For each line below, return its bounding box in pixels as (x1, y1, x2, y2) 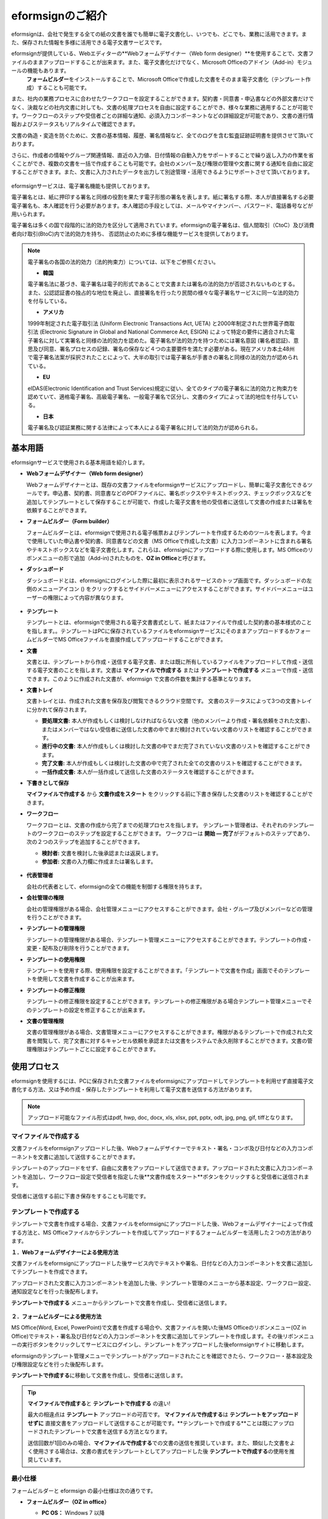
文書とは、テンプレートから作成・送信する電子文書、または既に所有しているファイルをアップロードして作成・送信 (26, 658, 313, 665)
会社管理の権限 (26, 894, 64, 902)
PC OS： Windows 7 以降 (41, 1509, 105, 1517)
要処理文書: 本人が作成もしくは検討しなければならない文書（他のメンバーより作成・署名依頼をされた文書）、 (41, 717, 314, 724)
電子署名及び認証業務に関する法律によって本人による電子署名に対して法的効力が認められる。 (27, 424, 261, 431)
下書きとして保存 (26, 779, 69, 786)
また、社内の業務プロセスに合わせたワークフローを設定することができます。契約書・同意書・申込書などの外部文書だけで (11, 95, 314, 103)
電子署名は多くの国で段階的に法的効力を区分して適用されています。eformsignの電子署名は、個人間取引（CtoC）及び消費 (11, 222, 315, 229)
